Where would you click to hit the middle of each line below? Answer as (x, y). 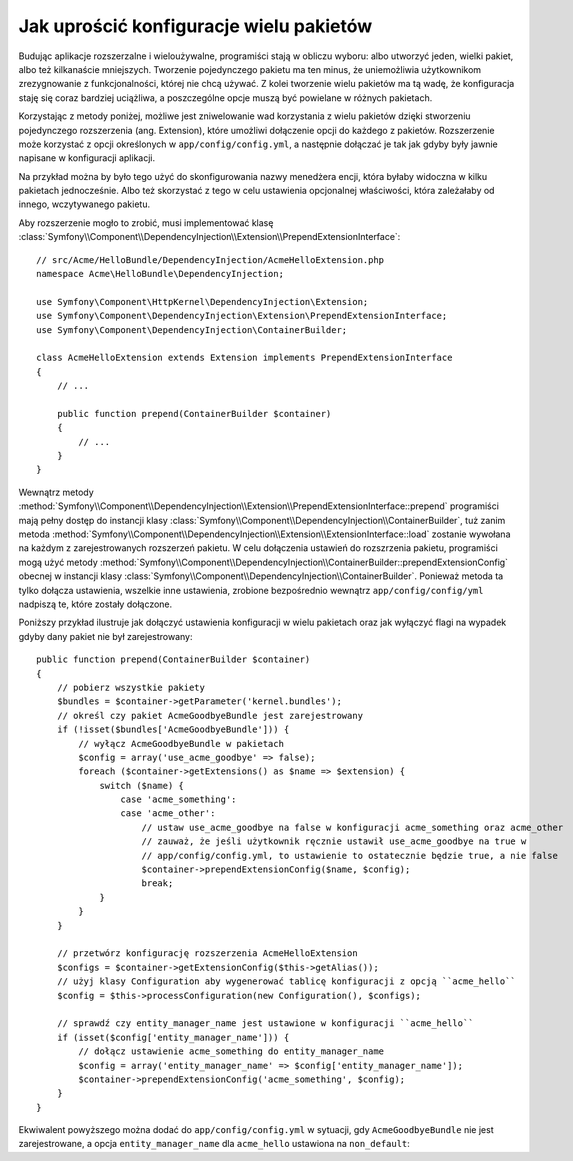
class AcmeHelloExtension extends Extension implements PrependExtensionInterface (244, 358)
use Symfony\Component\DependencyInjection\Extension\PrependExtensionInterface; (242, 316)
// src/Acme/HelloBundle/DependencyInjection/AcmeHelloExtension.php (210, 259)
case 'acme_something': (178, 799)
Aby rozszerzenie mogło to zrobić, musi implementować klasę (146, 222)
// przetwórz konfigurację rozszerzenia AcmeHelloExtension (207, 953)
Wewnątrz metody (56, 492)
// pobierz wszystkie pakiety (130, 687)
